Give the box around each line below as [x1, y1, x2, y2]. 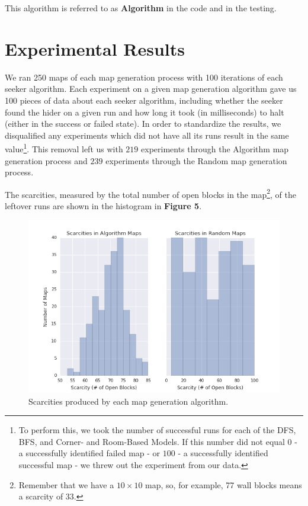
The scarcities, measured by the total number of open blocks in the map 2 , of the [5, 186, 296, 200]
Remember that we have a [18, 478, 114, 491]
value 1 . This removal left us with [5, 141, 123, 155]
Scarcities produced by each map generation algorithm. [28, 395, 229, 407]
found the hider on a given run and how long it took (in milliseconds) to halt [5, 105, 284, 118]
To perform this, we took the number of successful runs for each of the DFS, [18, 424, 296, 436]
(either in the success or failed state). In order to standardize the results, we [5, 117, 281, 130]
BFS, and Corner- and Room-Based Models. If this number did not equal [18, 435, 285, 447]
